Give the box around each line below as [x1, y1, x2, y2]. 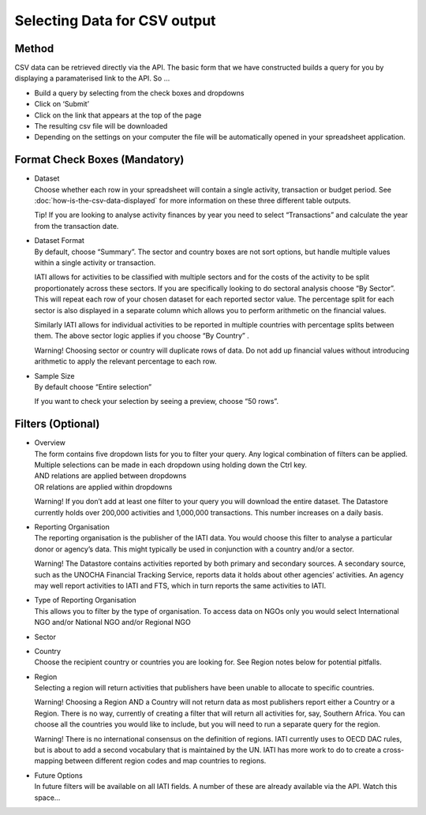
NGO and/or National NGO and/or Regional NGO [34, 618, 191, 627]
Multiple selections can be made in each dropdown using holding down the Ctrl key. [34, 460, 308, 469]
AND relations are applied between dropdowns [34, 471, 187, 480]
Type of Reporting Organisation [34, 596, 137, 605]
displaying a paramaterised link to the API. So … [14, 73, 170, 83]
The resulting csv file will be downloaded [34, 122, 168, 131]
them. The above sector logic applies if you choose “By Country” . [34, 331, 250, 341]
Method [14, 42, 54, 55]
